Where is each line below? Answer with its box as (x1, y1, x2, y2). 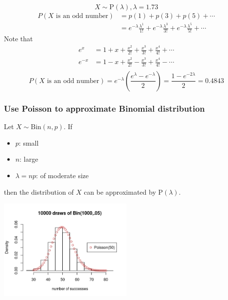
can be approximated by (84, 186, 156, 197)
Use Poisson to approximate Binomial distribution (4, 102, 205, 114)
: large (19, 154, 38, 164)
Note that (4, 33, 33, 44)
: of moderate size (36, 170, 89, 180)
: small (18, 137, 39, 148)
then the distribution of (4, 186, 74, 197)
